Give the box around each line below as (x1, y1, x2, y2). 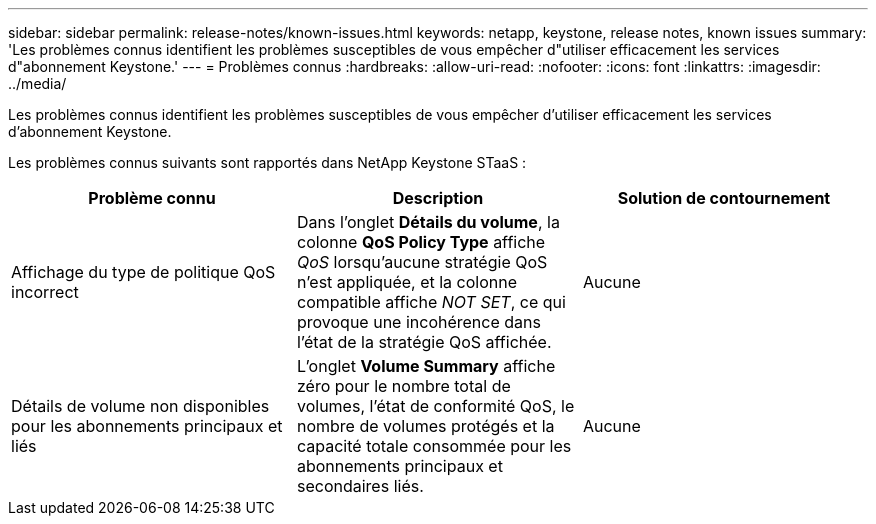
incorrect (11, 282, 79, 302)
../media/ (8, 75, 67, 92)
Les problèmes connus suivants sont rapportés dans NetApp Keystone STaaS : (8, 154, 527, 171)
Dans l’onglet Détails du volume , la (296, 212, 560, 232)
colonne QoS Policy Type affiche (296, 232, 546, 252)
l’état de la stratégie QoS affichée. (296, 332, 552, 352)
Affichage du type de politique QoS (11, 262, 276, 282)
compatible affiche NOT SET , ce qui (296, 292, 566, 312)
